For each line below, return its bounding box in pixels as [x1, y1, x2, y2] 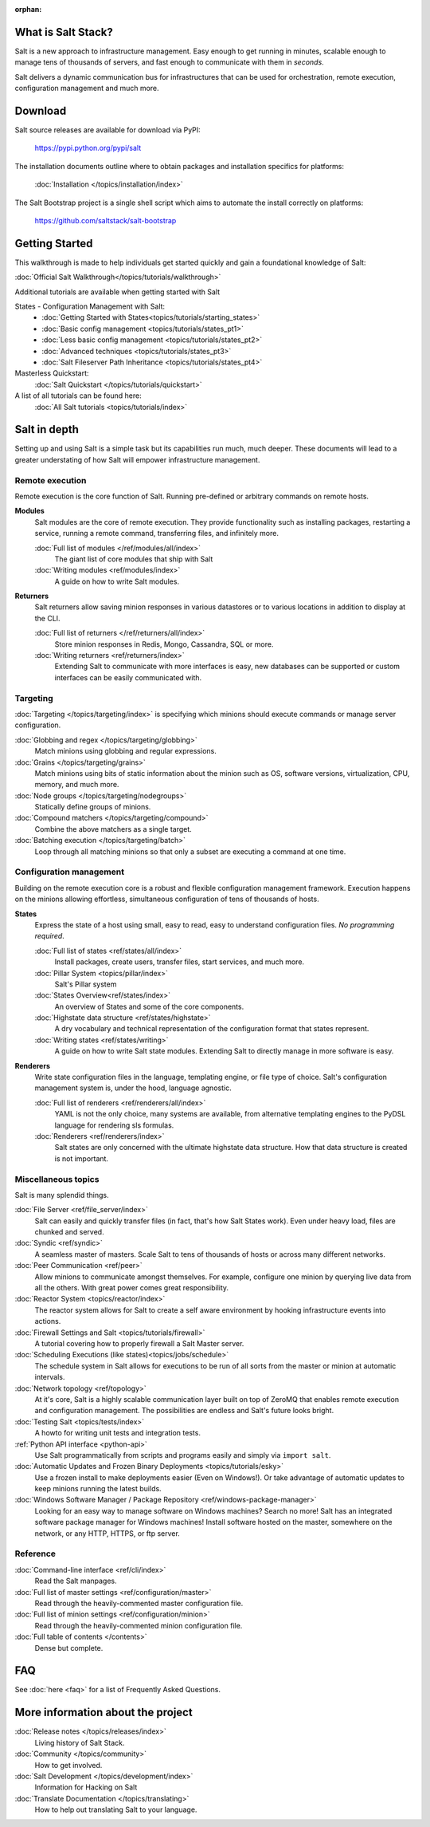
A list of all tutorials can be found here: [14, 391, 143, 400]
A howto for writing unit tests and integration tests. [34, 1428, 201, 1438]
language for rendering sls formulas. [54, 1120, 174, 1130]
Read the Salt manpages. [34, 1576, 117, 1586]
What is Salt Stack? [14, 25, 113, 39]
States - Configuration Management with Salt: [14, 301, 166, 311]
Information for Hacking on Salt [34, 1782, 138, 1792]
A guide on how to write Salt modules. [54, 577, 179, 586]
